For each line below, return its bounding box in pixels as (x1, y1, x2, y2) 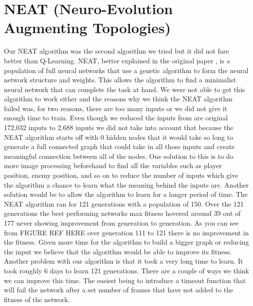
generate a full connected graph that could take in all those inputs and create (4, 141, 235, 152)
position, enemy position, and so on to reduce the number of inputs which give (4, 170, 238, 180)
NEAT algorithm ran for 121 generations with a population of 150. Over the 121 (4, 198, 244, 209)
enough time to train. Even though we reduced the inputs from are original (4, 113, 228, 123)
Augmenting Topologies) (4, 18, 171, 38)
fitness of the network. (4, 294, 70, 304)
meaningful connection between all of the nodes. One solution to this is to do (4, 151, 234, 161)
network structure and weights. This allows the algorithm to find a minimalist (4, 75, 236, 85)
